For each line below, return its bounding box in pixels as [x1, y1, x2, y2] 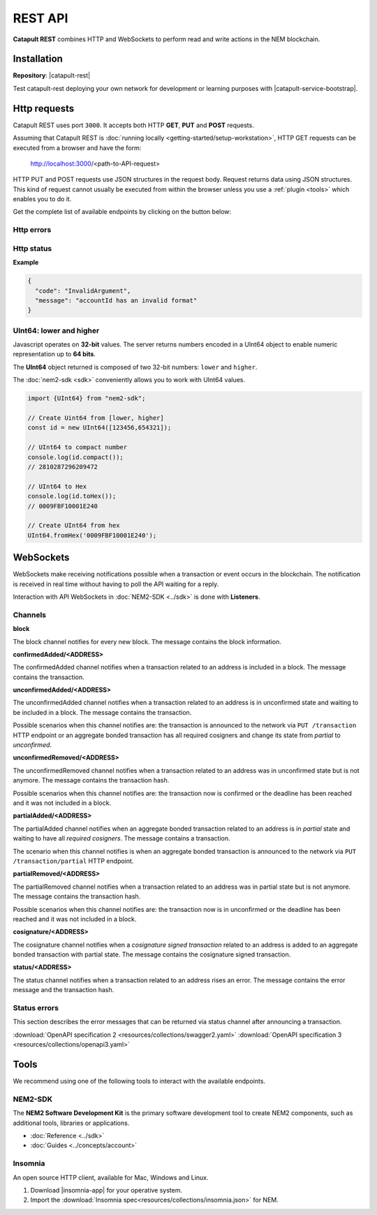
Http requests [13, 102, 75, 115]
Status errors [13, 1003, 59, 1012]
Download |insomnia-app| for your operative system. [30, 1186, 183, 1194]
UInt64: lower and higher [13, 326, 100, 335]
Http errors [13, 225, 52, 235]
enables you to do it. [13, 195, 72, 203]
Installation [13, 53, 63, 65]
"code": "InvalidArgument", [35, 286, 131, 295]
